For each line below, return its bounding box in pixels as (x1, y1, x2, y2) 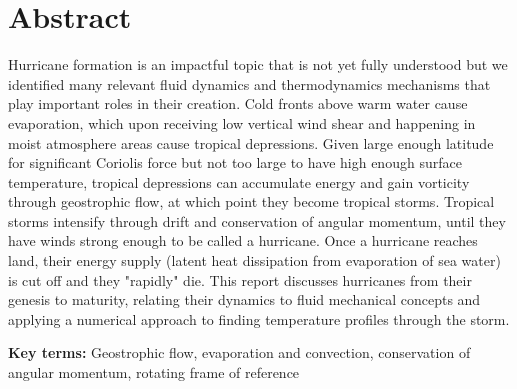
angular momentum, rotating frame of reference (8, 362, 300, 383)
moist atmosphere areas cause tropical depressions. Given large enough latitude (8, 132, 494, 153)
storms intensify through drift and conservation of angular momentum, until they (8, 210, 506, 231)
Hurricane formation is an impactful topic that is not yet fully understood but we (8, 54, 508, 75)
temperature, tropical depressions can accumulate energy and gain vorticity (8, 171, 470, 192)
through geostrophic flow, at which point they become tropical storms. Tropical (8, 191, 495, 212)
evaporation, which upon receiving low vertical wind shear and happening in (8, 112, 476, 133)
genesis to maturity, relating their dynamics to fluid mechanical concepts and (8, 289, 481, 310)
